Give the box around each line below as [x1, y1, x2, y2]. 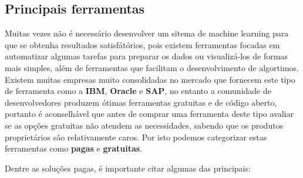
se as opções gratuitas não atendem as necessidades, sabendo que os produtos [5, 119, 284, 131]
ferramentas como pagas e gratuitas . [5, 142, 143, 155]
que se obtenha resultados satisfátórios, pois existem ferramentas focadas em [5, 38, 280, 51]
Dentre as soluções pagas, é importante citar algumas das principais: [5, 162, 251, 174]
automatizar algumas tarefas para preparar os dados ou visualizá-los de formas [5, 50, 288, 62]
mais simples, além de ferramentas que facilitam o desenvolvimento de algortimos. [5, 61, 299, 73]
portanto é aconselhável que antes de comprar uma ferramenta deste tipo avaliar [5, 108, 294, 120]
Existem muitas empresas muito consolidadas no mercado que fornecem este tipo [5, 73, 295, 85]
